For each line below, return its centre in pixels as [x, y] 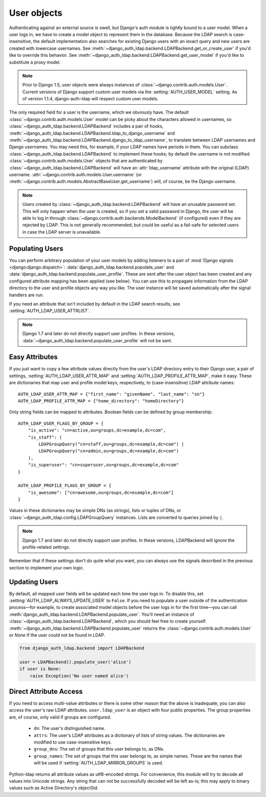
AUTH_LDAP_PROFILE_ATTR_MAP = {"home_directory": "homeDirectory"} [101, 401]
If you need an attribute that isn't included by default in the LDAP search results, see [95, 304]
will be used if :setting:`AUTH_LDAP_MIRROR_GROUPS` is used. [99, 763]
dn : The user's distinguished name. [69, 728]
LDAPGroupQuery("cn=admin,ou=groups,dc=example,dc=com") [109, 451]
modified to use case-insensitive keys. [73, 742]
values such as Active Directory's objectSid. [54, 788]
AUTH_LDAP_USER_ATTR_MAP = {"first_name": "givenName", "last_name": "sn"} [111, 394]
